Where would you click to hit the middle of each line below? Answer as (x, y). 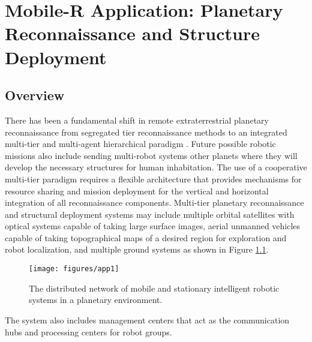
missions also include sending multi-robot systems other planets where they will (151, 155)
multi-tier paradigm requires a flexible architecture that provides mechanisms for (153, 178)
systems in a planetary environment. (96, 300)
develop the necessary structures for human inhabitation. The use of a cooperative (156, 167)
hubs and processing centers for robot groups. (88, 331)
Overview (35, 95)
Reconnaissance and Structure (132, 33)
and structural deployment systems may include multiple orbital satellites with (150, 214)
